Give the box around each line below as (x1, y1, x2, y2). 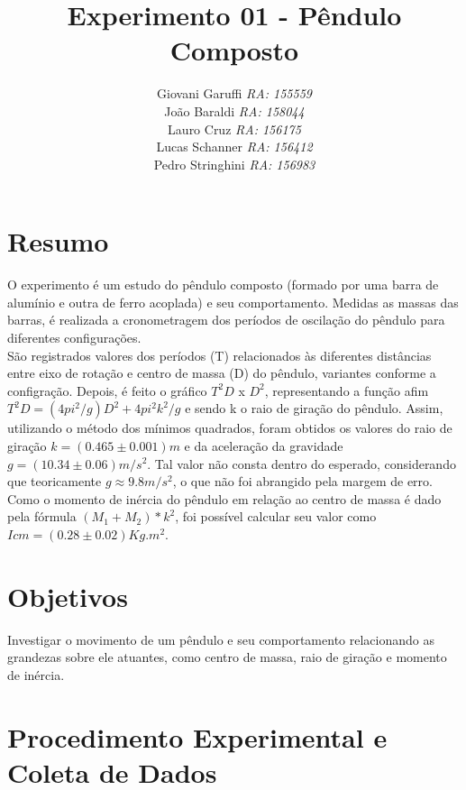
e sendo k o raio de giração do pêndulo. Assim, (185, 399, 443, 418)
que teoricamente (7, 472, 102, 491)
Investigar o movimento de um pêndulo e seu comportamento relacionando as (7, 629, 434, 648)
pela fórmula (7, 507, 77, 526)
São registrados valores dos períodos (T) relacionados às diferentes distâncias (7, 345, 432, 364)
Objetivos (7, 577, 128, 614)
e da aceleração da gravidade (184, 436, 343, 455)
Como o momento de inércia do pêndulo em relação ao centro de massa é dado (7, 489, 442, 508)
